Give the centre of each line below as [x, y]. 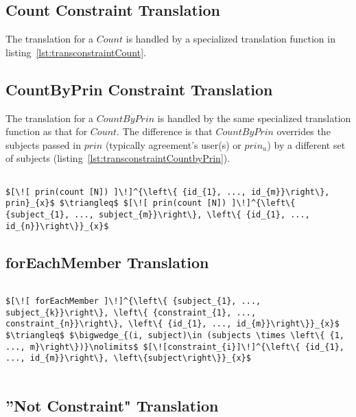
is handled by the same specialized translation [254, 118]
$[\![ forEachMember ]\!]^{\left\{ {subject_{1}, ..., [133, 301]
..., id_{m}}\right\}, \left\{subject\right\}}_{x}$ [128, 358]
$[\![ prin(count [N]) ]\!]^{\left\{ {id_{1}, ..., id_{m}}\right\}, [168, 192]
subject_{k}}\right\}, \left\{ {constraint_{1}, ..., [131, 312]
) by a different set [306, 144]
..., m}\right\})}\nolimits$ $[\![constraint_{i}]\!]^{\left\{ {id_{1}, [175, 347]
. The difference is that [165, 131]
